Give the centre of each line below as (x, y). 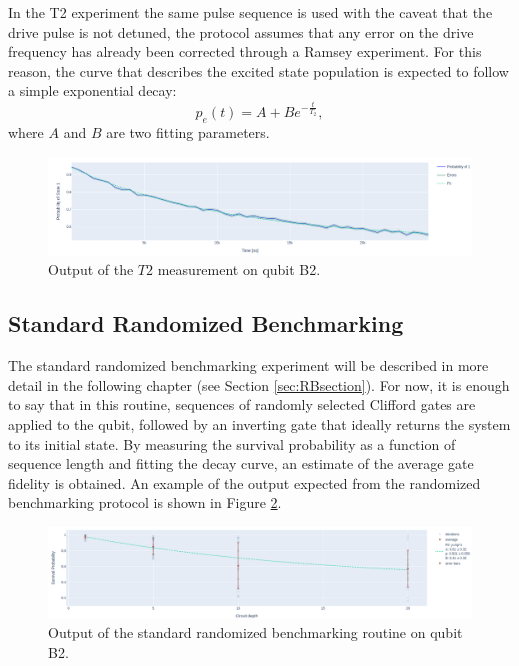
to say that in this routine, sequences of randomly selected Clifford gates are (242, 404)
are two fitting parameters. (188, 132)
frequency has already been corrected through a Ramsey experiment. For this (245, 51)
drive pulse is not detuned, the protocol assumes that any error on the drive (241, 31)
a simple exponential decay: (92, 90)
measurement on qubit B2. (239, 269)
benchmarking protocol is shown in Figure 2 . (145, 502)
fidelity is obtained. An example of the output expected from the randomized (244, 482)
